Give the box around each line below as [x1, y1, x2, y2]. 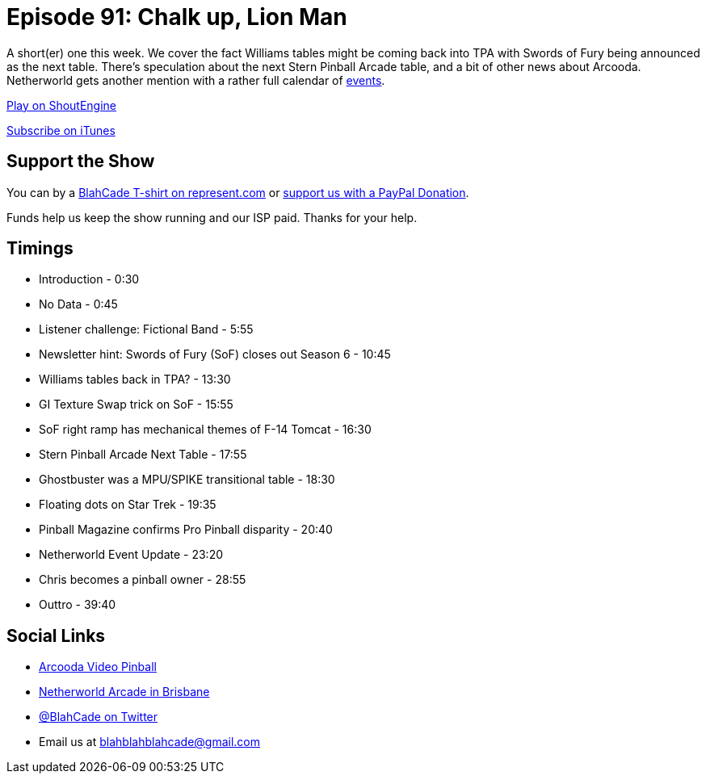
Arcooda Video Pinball [39, 660, 157, 674]
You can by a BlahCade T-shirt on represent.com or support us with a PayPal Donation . [6, 185, 469, 199]
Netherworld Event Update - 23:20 [39, 547, 223, 562]
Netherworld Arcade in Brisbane [39, 685, 210, 699]
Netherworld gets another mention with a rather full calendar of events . [6, 73, 385, 87]
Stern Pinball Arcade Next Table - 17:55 [39, 447, 247, 462]
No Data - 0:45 [39, 297, 118, 312]
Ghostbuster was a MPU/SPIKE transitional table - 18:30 [39, 472, 335, 487]
